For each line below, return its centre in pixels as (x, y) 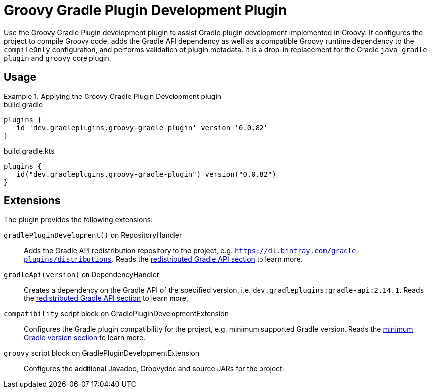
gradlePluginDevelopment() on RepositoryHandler (93, 235)
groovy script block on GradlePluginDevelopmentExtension (102, 353)
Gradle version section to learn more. (85, 338)
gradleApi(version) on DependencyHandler (82, 275)
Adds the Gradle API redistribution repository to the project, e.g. (129, 251)
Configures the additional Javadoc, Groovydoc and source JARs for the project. (154, 369)
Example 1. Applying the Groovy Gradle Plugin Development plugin (113, 96)
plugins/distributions (68, 259)
